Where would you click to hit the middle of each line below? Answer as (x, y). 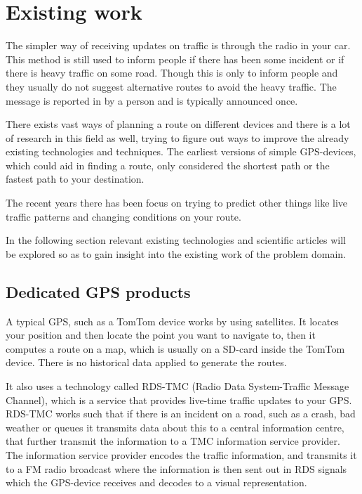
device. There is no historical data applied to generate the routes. (146, 362)
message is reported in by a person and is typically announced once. (152, 100)
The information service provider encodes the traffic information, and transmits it (181, 454)
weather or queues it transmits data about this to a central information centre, (175, 427)
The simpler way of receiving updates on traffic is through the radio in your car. (178, 45)
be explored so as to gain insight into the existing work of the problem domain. (176, 253)
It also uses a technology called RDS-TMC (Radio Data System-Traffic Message (177, 386)
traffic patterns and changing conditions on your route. (123, 216)
